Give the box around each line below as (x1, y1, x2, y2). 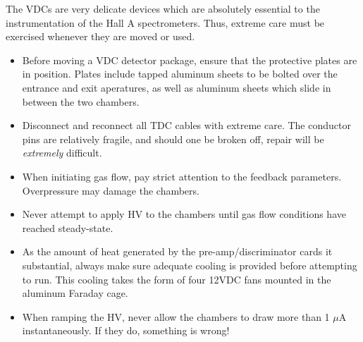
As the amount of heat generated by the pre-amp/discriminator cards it (22, 244, 333, 259)
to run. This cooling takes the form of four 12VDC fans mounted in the (22, 271, 331, 286)
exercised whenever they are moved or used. (6, 29, 195, 44)
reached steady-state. (22, 220, 113, 235)
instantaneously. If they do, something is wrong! (22, 323, 230, 338)
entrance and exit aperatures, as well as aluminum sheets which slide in (22, 80, 331, 94)
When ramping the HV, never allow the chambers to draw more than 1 (22, 309, 330, 324)
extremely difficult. (22, 145, 102, 160)
